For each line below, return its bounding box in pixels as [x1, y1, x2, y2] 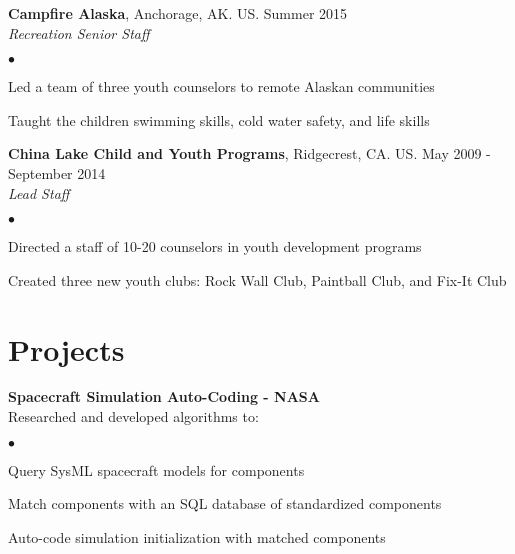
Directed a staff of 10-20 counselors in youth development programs [8, 236, 422, 257]
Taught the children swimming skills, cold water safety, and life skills [8, 109, 430, 130]
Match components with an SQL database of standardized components [8, 493, 442, 514]
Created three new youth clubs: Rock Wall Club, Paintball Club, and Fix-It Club [8, 269, 507, 290]
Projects [8, 328, 125, 369]
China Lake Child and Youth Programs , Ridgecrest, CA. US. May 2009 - [8, 143, 491, 164]
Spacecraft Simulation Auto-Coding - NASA [8, 386, 320, 407]
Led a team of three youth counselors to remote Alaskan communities [8, 76, 435, 97]
